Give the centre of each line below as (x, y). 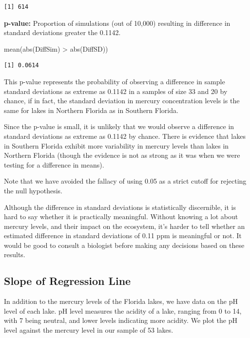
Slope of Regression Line (67, 281)
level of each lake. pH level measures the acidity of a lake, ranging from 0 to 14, (123, 310)
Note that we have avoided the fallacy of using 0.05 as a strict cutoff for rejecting (125, 181)
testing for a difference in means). (54, 164)
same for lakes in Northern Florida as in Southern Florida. (91, 110)
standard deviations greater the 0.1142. (62, 32)
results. (15, 254)
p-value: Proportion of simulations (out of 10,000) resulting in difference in (117, 23)
